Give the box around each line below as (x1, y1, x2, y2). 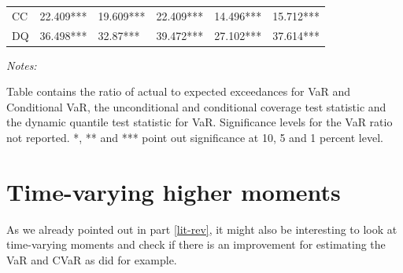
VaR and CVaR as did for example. (6, 251, 177, 268)
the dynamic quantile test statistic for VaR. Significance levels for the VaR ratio (6, 114, 393, 130)
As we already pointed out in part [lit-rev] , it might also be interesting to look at (6, 220, 397, 237)
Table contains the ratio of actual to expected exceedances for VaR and (6, 83, 351, 100)
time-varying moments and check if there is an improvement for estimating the (6, 236, 386, 253)
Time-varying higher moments (6, 175, 341, 207)
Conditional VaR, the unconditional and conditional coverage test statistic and (6, 98, 386, 115)
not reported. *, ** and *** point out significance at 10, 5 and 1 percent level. (6, 129, 383, 146)
